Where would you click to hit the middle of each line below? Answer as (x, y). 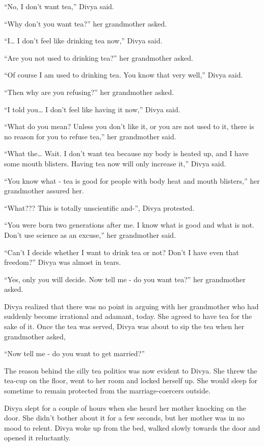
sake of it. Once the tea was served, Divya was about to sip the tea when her (124, 326)
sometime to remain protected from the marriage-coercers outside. (107, 391)
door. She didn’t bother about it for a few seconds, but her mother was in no (124, 418)
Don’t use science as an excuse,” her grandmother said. (90, 234)
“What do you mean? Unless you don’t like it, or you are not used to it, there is (129, 126)
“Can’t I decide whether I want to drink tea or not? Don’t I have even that (122, 252)
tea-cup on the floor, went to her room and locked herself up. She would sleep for (131, 380)
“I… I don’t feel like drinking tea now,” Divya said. (83, 41)
